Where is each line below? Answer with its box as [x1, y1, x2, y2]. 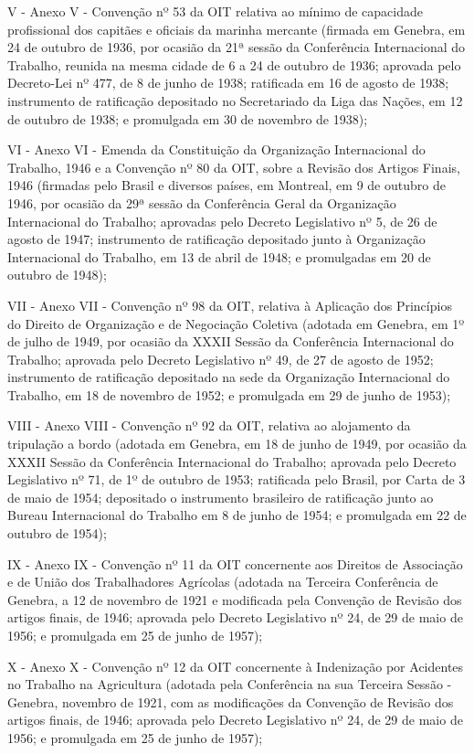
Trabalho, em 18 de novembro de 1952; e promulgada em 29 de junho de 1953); [7, 385, 451, 404]
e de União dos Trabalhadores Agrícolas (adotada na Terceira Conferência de [7, 572, 438, 591]
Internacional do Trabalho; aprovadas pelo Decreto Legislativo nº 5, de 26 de [7, 211, 437, 230]
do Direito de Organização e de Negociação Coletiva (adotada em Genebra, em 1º [7, 313, 465, 333]
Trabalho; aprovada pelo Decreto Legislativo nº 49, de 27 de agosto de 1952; [7, 349, 434, 368]
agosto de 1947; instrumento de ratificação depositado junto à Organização [7, 229, 426, 249]
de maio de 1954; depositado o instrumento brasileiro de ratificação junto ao [7, 487, 434, 506]
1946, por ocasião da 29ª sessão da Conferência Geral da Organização [7, 193, 396, 212]
